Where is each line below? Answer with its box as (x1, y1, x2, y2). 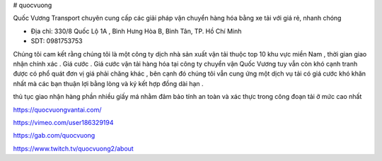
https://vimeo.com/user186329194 (13, 118, 114, 126)
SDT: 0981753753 (30, 37, 83, 45)
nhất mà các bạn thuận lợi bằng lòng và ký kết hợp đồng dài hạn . (13, 79, 204, 88)
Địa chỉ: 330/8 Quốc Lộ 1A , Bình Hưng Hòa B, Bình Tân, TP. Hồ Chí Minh (30, 27, 242, 35)
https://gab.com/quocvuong (13, 131, 95, 140)
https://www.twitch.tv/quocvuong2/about (13, 144, 134, 153)
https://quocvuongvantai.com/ (13, 105, 102, 114)
